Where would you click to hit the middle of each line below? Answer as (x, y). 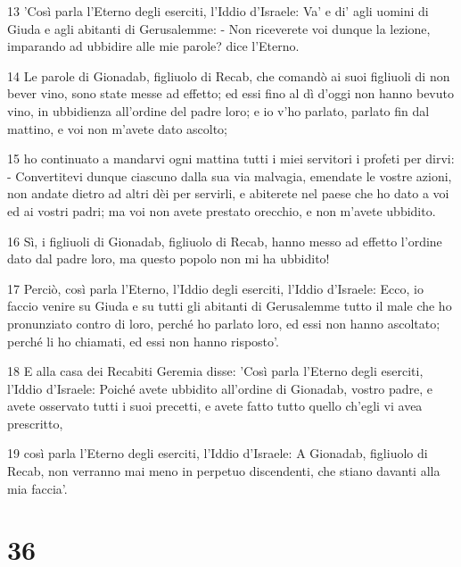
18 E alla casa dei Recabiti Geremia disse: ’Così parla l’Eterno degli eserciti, (215, 371)
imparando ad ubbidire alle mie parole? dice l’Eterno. (153, 46)
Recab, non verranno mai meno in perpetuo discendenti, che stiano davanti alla (224, 471)
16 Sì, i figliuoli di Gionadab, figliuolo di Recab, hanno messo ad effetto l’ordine (225, 241)
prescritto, (35, 423)
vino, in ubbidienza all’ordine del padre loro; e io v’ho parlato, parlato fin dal (218, 110)
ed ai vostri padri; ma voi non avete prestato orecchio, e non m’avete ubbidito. (222, 210)
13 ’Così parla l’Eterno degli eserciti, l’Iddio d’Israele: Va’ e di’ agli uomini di (218, 11)
